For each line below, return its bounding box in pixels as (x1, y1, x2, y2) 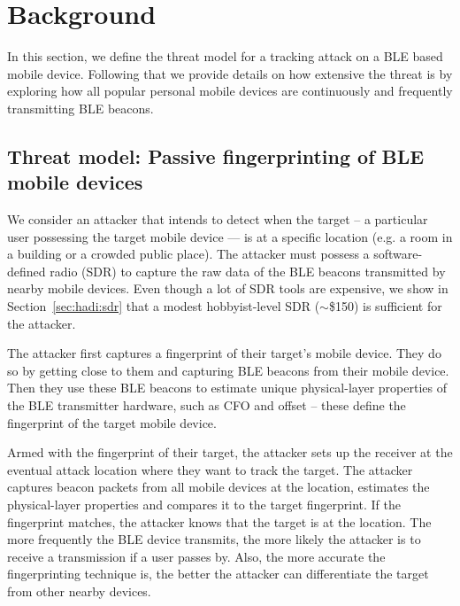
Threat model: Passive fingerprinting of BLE (7, 142, 425, 169)
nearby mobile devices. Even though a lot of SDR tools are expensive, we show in (7, 279, 448, 298)
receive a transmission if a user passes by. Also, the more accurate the (7, 547, 386, 565)
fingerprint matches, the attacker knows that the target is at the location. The (7, 512, 432, 531)
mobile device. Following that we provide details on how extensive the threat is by (7, 64, 453, 82)
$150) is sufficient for (328, 297, 442, 315)
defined (7, 261, 46, 280)
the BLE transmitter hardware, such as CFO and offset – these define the (7, 396, 406, 415)
